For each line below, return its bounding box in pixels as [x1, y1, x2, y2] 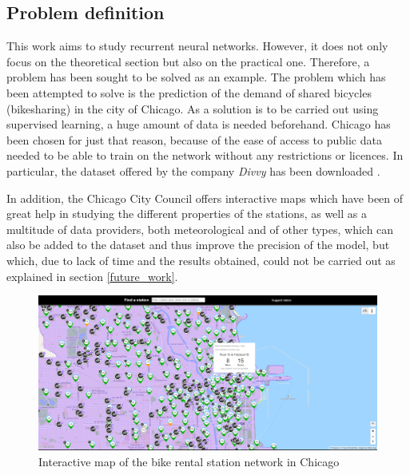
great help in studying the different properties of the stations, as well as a [6, 205, 367, 222]
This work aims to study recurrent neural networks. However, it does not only [6, 38, 388, 54]
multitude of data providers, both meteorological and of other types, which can [6, 220, 394, 237]
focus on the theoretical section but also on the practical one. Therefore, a [6, 53, 370, 69]
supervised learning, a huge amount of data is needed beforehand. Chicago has [6, 116, 391, 133]
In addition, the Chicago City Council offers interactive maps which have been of [6, 189, 404, 206]
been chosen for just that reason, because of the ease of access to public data [6, 131, 382, 148]
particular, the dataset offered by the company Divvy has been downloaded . [6, 162, 380, 179]
